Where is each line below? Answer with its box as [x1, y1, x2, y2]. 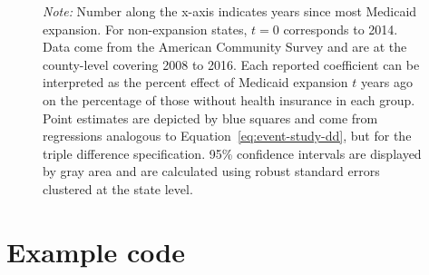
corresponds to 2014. [283, 19, 398, 38]
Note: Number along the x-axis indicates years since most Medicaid [43, 2, 417, 20]
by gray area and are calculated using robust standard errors [43, 162, 380, 181]
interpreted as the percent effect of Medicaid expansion [43, 73, 348, 92]
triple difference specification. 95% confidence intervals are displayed [43, 143, 422, 162]
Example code [6, 232, 185, 270]
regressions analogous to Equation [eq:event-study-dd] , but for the [43, 126, 412, 145]
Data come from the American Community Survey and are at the [43, 37, 407, 56]
